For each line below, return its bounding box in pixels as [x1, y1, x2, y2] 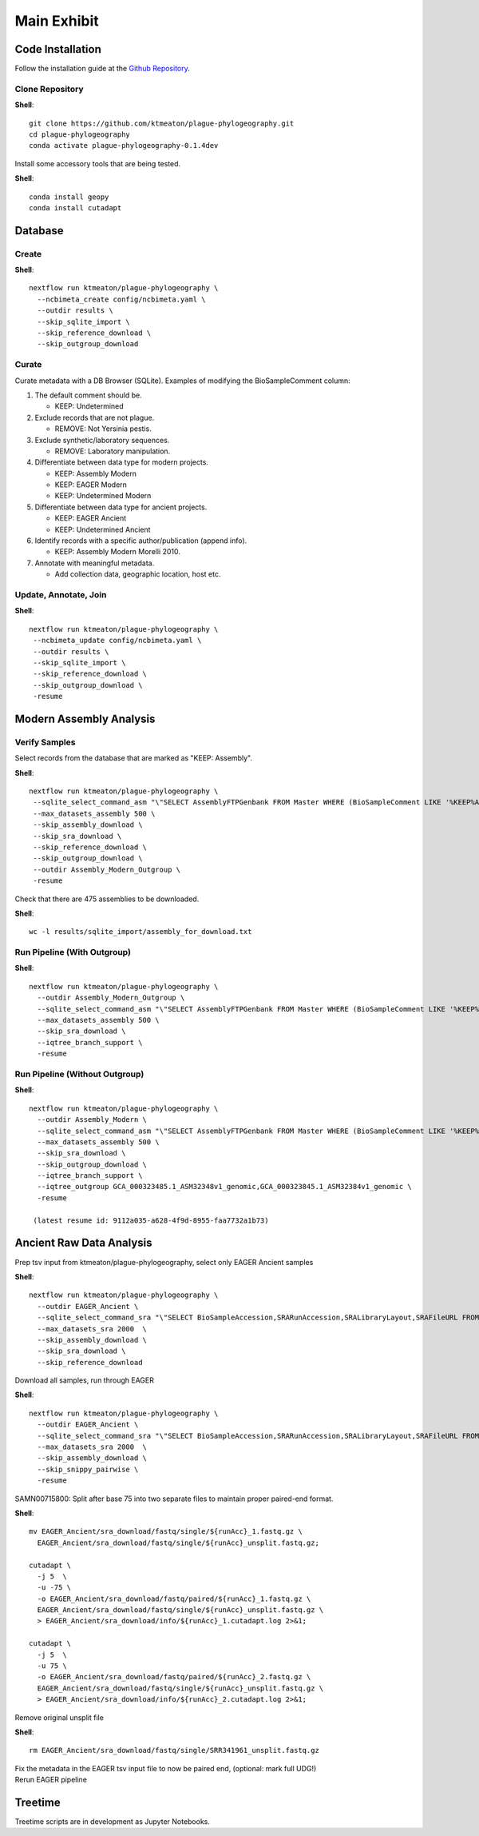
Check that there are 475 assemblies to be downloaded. [14, 894, 200, 904]
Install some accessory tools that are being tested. [14, 158, 181, 168]
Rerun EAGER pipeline [14, 1775, 88, 1785]
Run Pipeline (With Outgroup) [14, 947, 132, 958]
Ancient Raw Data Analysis [14, 1236, 152, 1250]
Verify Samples [14, 736, 76, 748]
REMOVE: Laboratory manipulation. [54, 446, 171, 456]
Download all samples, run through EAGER [14, 1375, 155, 1385]
